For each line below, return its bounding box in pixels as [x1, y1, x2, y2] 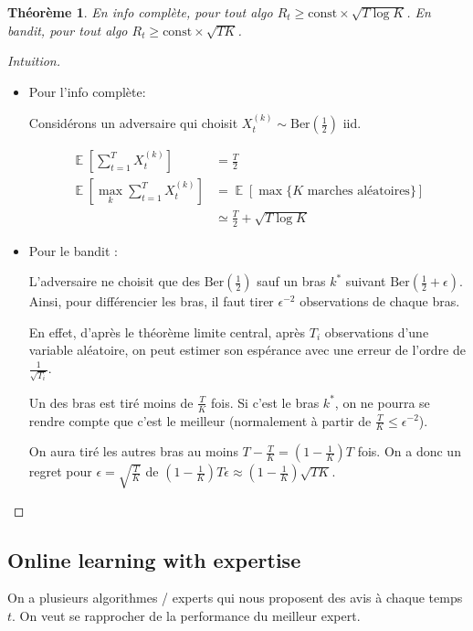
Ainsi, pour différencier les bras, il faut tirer [28, 292, 274, 311]
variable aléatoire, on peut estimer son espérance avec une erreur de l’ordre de [28, 340, 466, 359]
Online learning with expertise [7, 545, 301, 573]
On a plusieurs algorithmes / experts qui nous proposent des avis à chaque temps [7, 588, 463, 607]
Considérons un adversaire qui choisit [28, 113, 238, 133]
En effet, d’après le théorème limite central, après [28, 322, 306, 341]
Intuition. [7, 51, 61, 70]
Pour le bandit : [28, 241, 118, 260]
